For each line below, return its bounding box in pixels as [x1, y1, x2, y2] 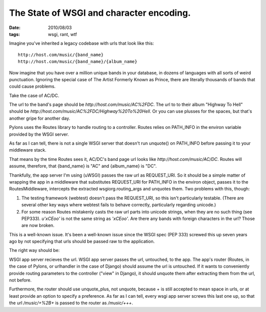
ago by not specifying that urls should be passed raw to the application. [9, 239, 155, 245]
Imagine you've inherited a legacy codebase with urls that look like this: [9, 40, 155, 46]
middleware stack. [9, 147, 47, 153]
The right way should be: [9, 248, 60, 253]
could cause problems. [9, 84, 56, 90]
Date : [9, 25, 21, 31]
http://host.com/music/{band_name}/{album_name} [18, 59, 137, 64]
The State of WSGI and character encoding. [9, 7, 191, 18]
